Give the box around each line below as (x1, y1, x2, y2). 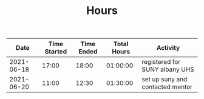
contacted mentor (141, 83, 193, 91)
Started (44, 47, 67, 56)
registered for (141, 58, 181, 66)
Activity (156, 44, 180, 52)
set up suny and (141, 75, 188, 84)
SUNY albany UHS (141, 65, 194, 73)
